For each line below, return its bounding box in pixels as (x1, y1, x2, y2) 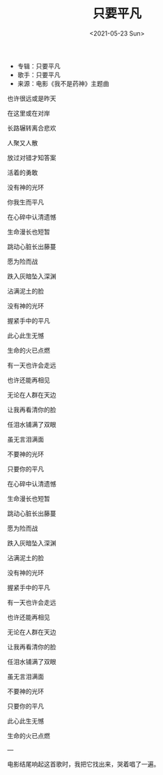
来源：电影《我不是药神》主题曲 (17, 79, 109, 87)
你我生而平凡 (7, 197, 44, 206)
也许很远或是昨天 (7, 94, 56, 103)
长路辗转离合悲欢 (7, 123, 56, 132)
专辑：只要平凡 (17, 61, 61, 70)
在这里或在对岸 (7, 109, 50, 117)
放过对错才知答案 (7, 153, 56, 162)
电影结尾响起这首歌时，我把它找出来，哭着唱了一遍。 (7, 760, 160, 768)
